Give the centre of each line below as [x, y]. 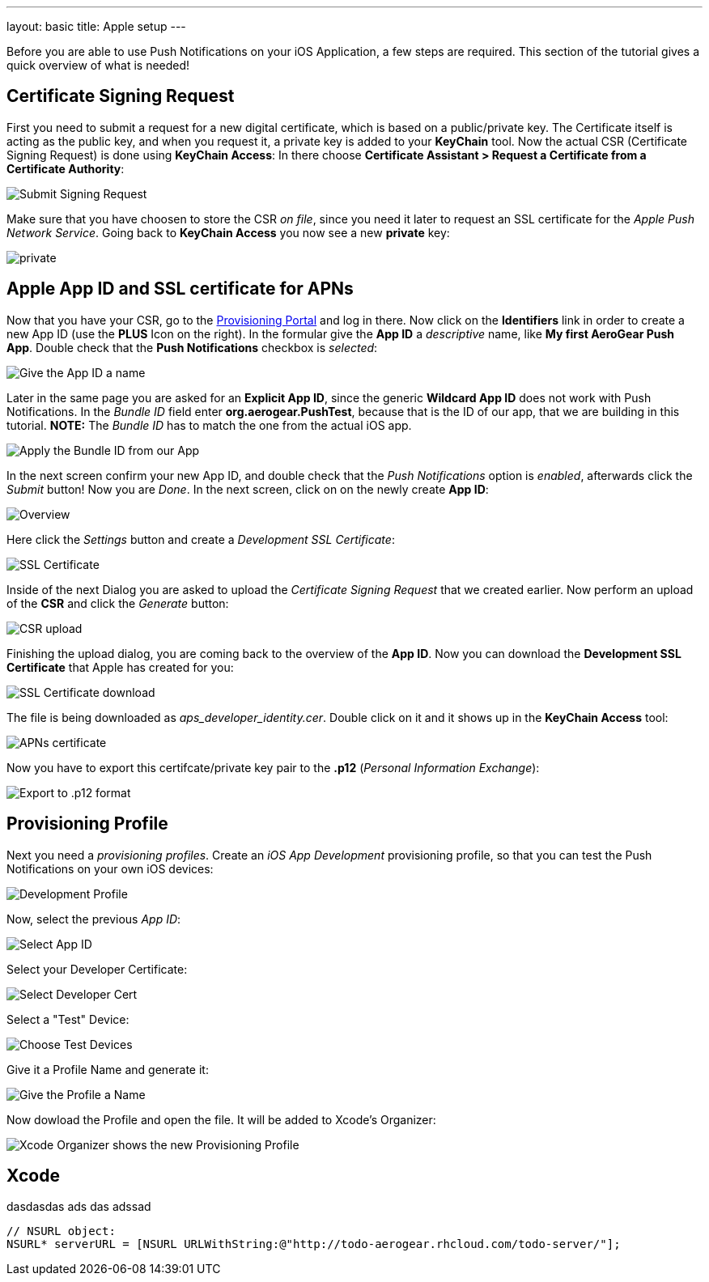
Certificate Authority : [66, 168]
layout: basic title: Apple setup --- [96, 26]
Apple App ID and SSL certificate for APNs [180, 289]
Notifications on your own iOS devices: [110, 868]
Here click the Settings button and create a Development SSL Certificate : [201, 539]
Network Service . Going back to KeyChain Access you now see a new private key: [228, 232]
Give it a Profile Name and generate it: [108, 1069]
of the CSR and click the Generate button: [118, 603]
